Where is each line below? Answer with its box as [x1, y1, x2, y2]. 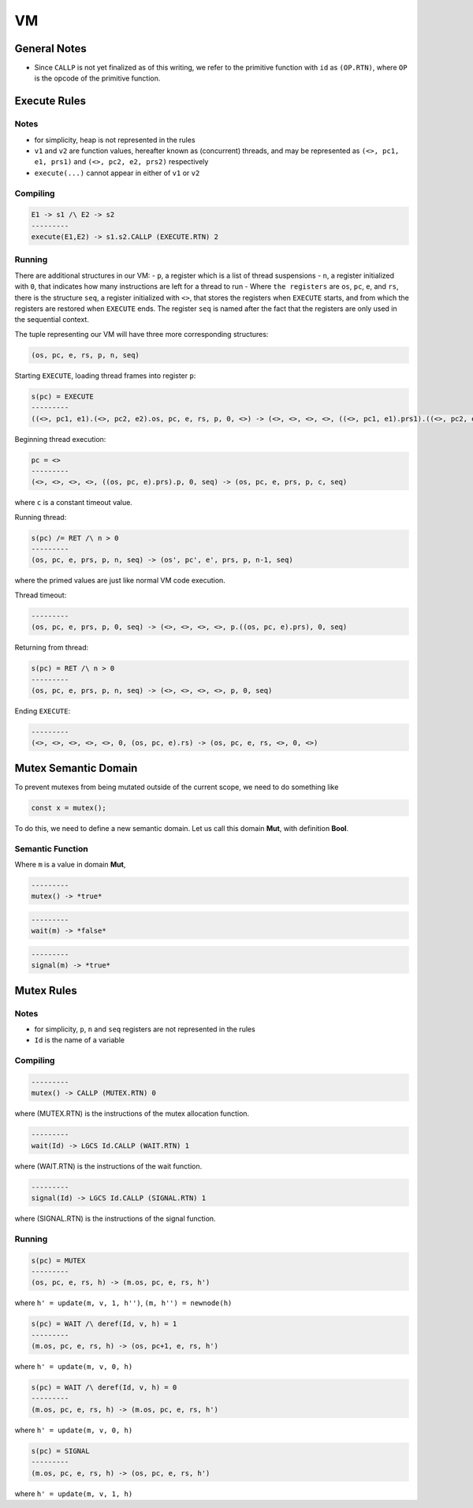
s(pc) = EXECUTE [31, 391, 95, 401]
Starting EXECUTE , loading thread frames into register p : [14, 371, 196, 380]
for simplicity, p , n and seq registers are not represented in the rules [34, 1024, 255, 1034]
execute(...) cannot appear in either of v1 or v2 [34, 168, 200, 178]
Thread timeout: [14, 590, 67, 600]
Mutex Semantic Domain [14, 761, 138, 775]
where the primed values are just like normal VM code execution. [14, 576, 226, 586]
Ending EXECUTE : [14, 706, 71, 716]
